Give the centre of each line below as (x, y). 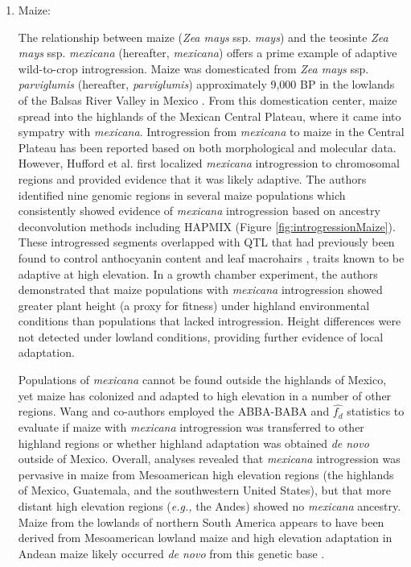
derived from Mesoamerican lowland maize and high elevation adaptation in (205, 538)
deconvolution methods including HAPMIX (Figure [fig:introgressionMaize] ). (207, 226)
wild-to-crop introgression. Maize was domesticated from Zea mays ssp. (193, 68)
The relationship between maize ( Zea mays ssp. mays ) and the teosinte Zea (203, 37)
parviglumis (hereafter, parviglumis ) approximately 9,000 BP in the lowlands (206, 84)
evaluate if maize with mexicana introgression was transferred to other (191, 427)
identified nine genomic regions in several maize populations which (182, 195)
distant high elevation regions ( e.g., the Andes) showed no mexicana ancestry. (210, 506)
